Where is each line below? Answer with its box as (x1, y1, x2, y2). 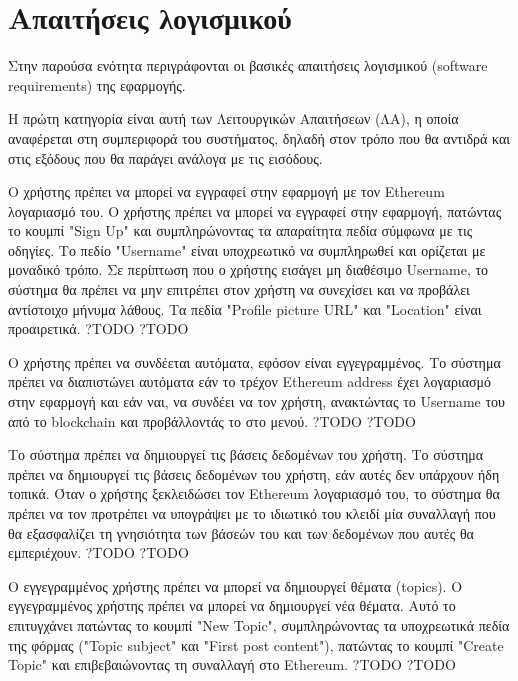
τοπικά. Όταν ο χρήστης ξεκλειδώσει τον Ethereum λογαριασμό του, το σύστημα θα (8, 483, 500, 504)
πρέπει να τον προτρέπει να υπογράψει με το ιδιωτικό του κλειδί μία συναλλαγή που (8, 503, 496, 523)
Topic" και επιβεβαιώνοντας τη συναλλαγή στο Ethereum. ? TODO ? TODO (8, 654, 456, 675)
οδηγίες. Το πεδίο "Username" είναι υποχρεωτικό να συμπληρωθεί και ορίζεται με (8, 239, 486, 260)
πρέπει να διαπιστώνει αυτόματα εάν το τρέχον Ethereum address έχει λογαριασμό (8, 371, 492, 392)
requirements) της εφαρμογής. (8, 74, 186, 95)
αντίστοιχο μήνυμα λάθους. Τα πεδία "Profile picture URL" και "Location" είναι (8, 298, 482, 319)
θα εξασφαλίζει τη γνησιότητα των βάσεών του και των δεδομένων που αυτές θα (8, 522, 474, 543)
